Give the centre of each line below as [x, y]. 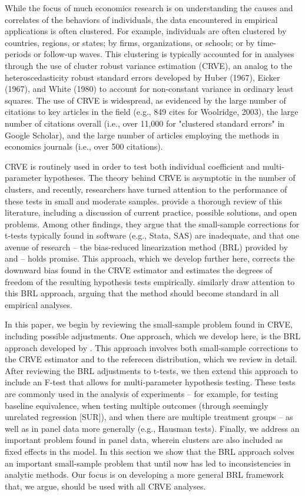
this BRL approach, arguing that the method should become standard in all [142, 293]
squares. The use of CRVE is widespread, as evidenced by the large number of [145, 100]
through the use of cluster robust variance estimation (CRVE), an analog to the [149, 65]
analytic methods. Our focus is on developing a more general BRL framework [144, 474]
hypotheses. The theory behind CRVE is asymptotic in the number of [170, 178]
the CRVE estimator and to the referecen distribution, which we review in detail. [151, 359]
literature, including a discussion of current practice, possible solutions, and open [151, 212]
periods [18, 54]
